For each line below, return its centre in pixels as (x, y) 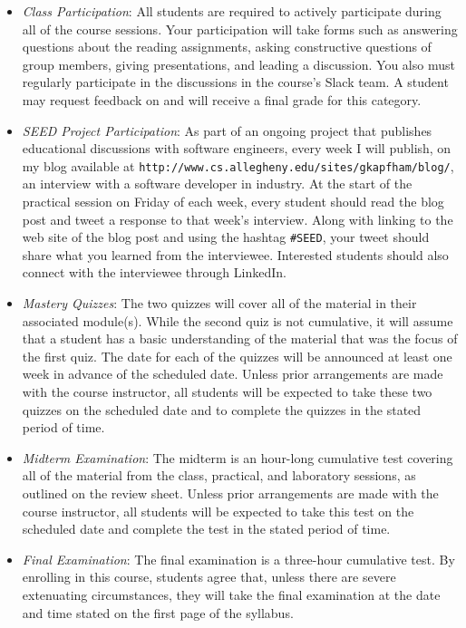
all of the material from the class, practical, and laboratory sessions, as (219, 475)
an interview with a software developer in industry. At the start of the (217, 184)
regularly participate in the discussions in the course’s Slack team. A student (235, 82)
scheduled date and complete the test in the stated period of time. (206, 529)
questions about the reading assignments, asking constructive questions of (227, 47)
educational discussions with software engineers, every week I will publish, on (237, 148)
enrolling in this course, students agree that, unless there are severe (209, 577)
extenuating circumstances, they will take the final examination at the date (231, 594)
